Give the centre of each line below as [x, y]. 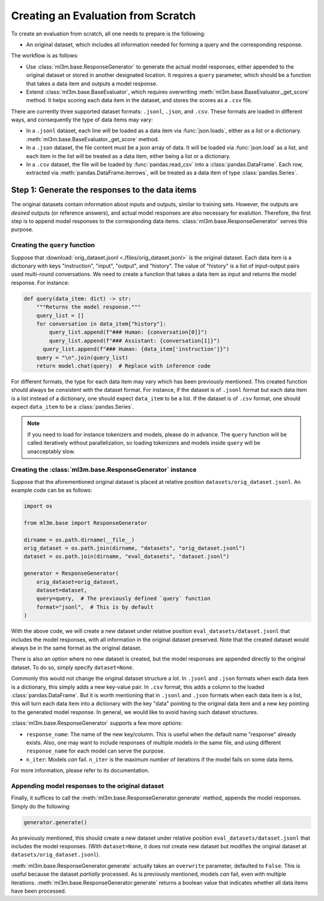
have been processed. [39, 891]
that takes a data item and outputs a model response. [92, 84]
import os [38, 506]
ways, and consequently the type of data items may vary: [82, 120]
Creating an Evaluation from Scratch [103, 16]
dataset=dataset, [62, 590]
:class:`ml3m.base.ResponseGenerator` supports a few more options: [97, 723]
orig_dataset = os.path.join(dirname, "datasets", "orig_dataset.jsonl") [134, 548]
